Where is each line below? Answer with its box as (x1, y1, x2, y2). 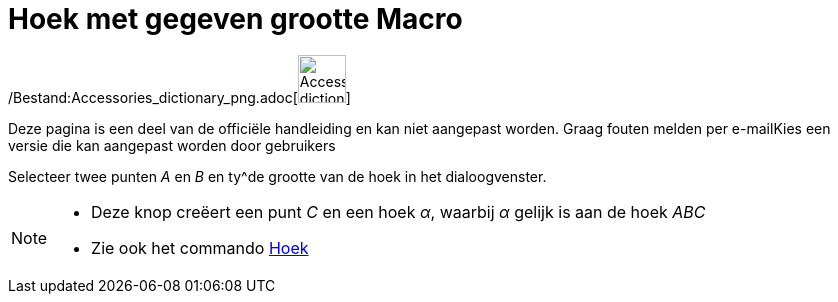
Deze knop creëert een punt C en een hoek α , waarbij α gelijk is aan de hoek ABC (91, 201, 706, 222)
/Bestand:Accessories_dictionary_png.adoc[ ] (8, 88, 351, 106)
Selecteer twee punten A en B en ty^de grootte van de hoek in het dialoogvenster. (8, 167, 547, 185)
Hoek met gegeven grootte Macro (8, 2, 463, 36)
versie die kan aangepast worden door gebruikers (8, 136, 336, 154)
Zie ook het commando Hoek (91, 237, 309, 258)
